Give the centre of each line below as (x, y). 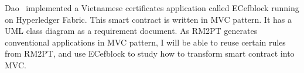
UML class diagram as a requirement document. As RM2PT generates (131, 31)
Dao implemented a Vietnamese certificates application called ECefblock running (152, 8)
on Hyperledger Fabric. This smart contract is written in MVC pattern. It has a (148, 19)
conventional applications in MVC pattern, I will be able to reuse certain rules (145, 42)
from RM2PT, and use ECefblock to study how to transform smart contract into (150, 53)
